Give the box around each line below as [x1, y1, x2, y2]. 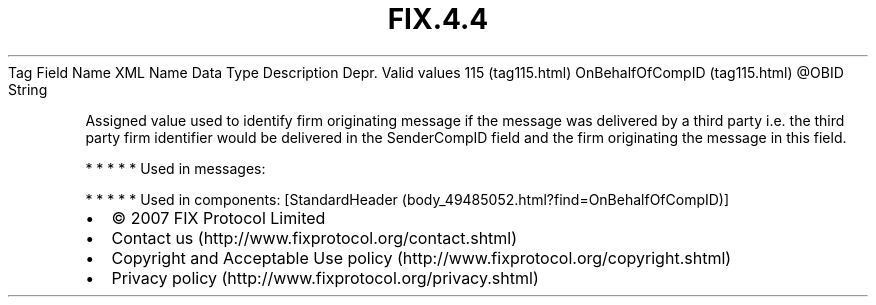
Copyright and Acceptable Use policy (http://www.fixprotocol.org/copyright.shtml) [111, 247, 732, 268]
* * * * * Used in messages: [85, 159, 266, 177]
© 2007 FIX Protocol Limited [111, 207, 326, 228]
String [8, 80, 48, 98]
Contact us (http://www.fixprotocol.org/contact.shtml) [111, 227, 518, 248]
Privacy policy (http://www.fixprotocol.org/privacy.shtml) [111, 267, 539, 288]
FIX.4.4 [387, 2, 489, 36]
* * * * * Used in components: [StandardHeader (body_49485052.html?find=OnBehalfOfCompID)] [85, 190, 730, 208]
